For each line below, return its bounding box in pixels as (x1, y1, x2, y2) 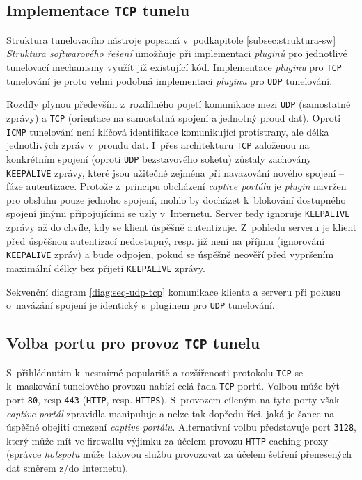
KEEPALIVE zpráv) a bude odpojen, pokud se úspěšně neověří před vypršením (6, 247, 334, 262)
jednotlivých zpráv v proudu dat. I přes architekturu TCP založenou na (6, 138, 310, 152)
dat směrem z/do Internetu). (6, 461, 129, 475)
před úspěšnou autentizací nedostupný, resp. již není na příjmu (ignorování (6, 233, 325, 248)
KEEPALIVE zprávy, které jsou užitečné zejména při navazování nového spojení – (6, 165, 345, 179)
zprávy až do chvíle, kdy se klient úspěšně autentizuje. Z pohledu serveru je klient (6, 220, 357, 234)
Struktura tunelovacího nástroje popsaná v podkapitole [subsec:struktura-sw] (6, 32, 336, 47)
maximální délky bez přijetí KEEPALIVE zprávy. (6, 260, 205, 275)
